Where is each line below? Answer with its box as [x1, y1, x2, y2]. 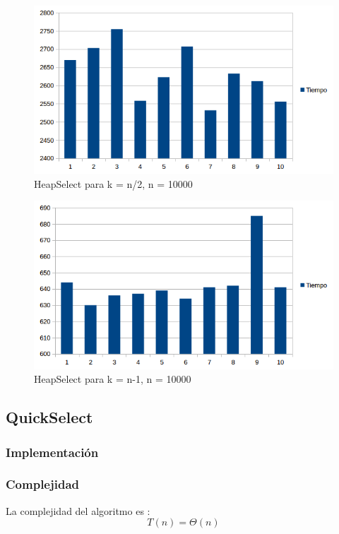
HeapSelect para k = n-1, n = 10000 [34, 372, 191, 386]
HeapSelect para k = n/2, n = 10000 [34, 176, 193, 191]
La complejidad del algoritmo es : [6, 503, 150, 518]
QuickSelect [6, 406, 93, 428]
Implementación [6, 443, 99, 461]
